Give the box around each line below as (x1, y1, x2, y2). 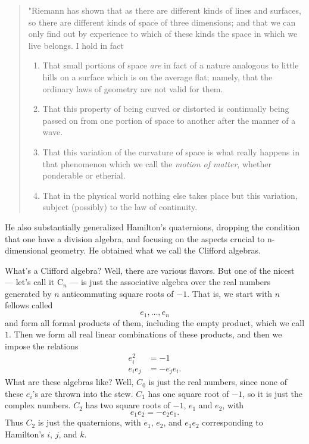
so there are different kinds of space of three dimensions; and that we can (28, 15, 296, 28)
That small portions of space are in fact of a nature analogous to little (42, 59, 299, 71)
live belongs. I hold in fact (28, 39, 124, 51)
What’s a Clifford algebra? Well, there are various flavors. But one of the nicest (5, 264, 295, 276)
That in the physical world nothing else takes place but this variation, (42, 189, 298, 201)
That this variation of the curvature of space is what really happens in (42, 145, 299, 158)
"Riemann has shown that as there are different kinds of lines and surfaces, (28, 4, 301, 16)
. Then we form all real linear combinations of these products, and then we (9, 328, 282, 340)
